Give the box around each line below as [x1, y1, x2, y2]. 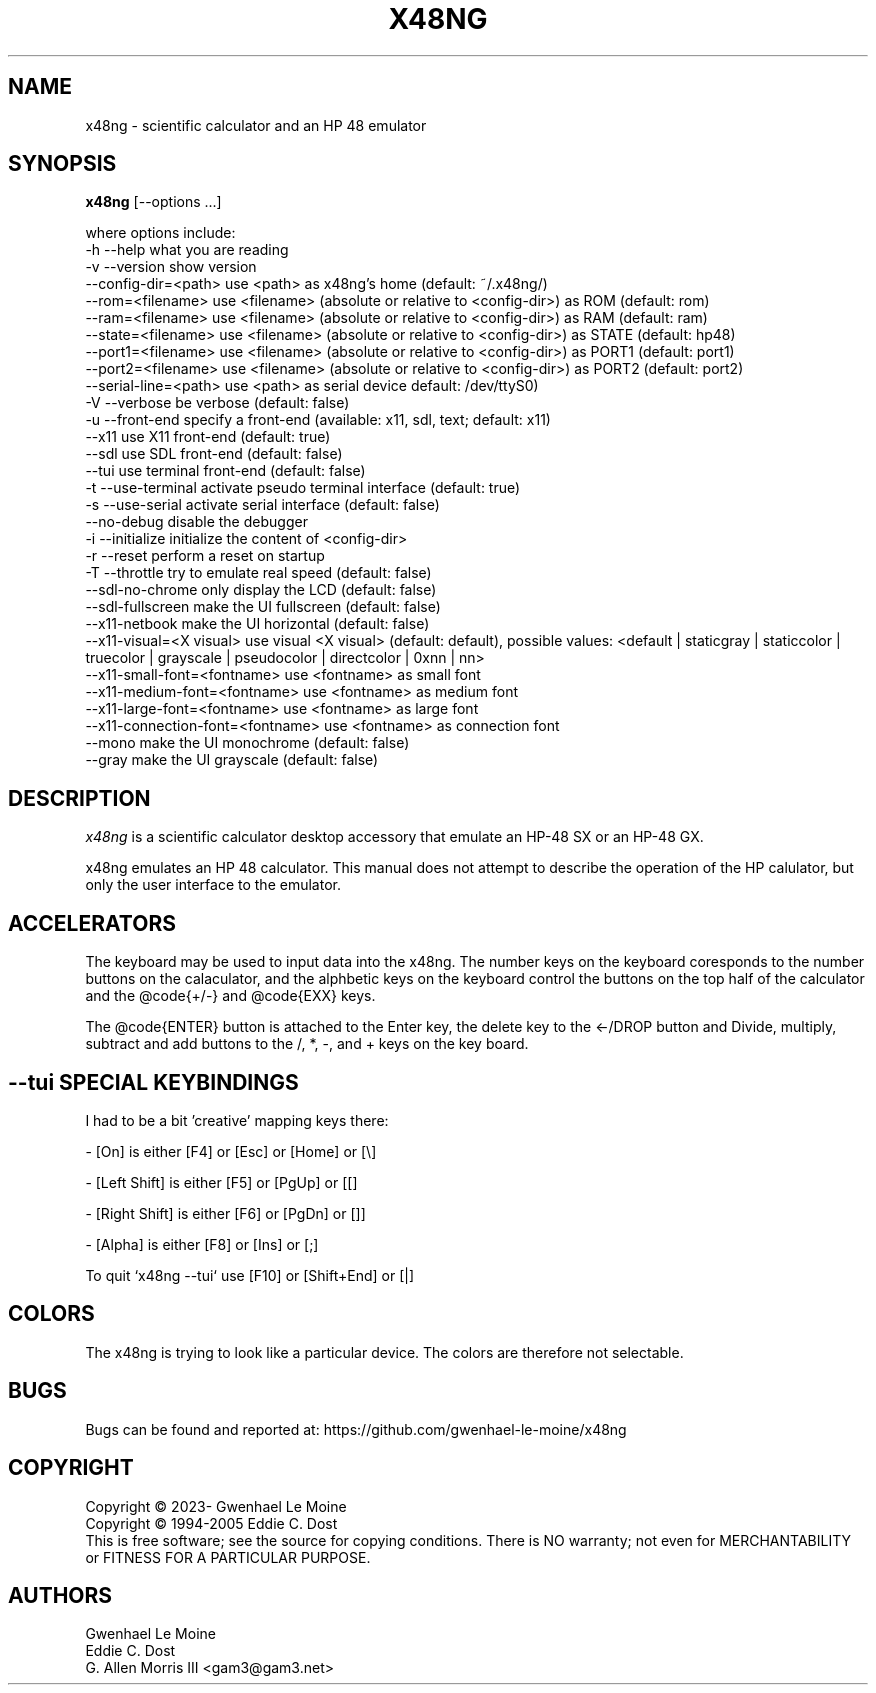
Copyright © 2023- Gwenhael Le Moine [85, 1497, 347, 1515]
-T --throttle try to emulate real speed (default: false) [85, 564, 432, 582]
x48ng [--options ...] [85, 193, 222, 211]
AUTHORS [8, 1582, 113, 1608]
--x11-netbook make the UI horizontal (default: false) [85, 615, 430, 633]
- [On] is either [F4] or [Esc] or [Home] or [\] [85, 1142, 377, 1160]
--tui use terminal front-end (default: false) [85, 462, 366, 480]
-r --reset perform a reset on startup [85, 547, 325, 565]
